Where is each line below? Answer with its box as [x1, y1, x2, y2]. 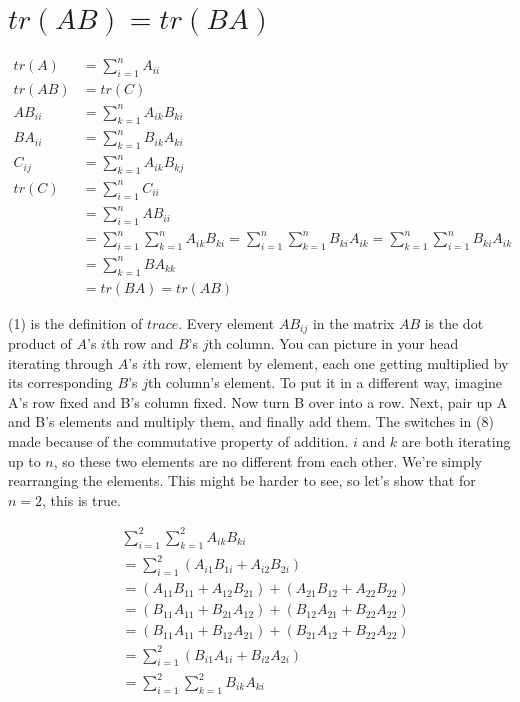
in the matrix [312, 312, 395, 333]
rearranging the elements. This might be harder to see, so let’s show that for [8, 470, 476, 491]
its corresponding [8, 372, 113, 393]
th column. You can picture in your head [208, 333, 459, 354]
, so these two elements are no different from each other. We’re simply [53, 450, 482, 471]
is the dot [424, 312, 484, 333]
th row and [105, 333, 174, 354]
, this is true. [42, 489, 121, 510]
